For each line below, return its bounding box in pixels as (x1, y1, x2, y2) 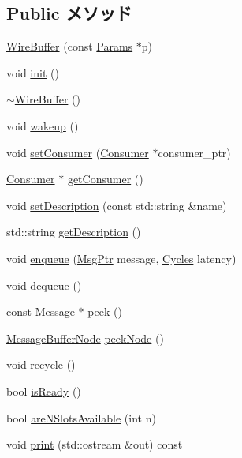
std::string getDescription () (6, 223, 141, 240)
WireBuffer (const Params (6, 38, 133, 54)
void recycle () (6, 356, 76, 373)
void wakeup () (6, 117, 79, 133)
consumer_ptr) (158, 144, 231, 160)
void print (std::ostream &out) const (6, 436, 183, 452)
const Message (6, 303, 75, 320)
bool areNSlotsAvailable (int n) (6, 409, 156, 426)
